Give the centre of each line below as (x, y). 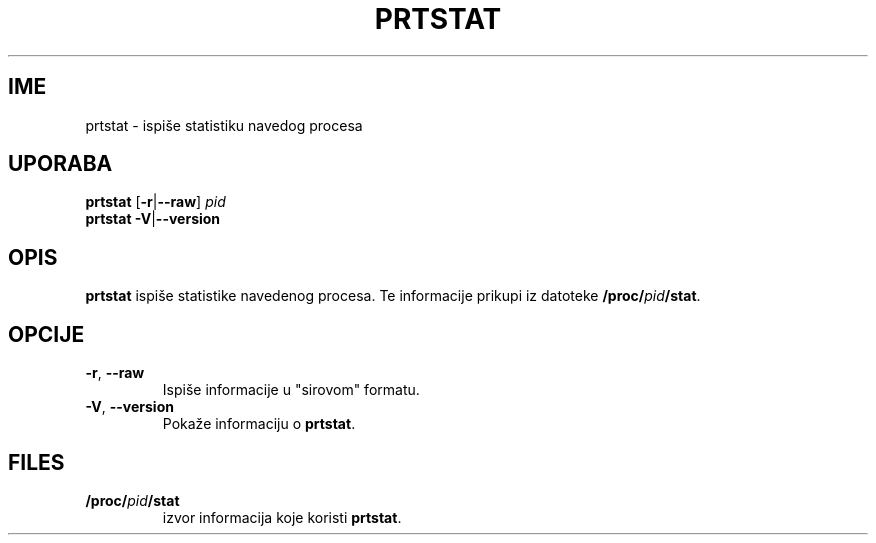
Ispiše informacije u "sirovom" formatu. (291, 390)
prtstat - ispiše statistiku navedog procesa (224, 125)
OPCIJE (46, 334)
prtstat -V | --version (153, 219)
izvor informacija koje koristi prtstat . (282, 517)
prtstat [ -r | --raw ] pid (155, 202)
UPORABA (60, 164)
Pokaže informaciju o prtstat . (259, 424)
